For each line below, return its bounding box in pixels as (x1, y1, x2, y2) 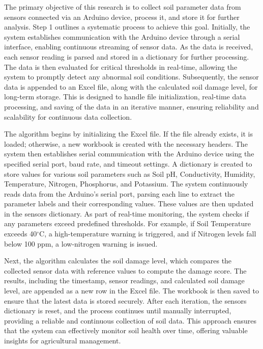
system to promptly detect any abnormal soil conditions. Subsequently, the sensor (4, 71, 259, 82)
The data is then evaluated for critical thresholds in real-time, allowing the (4, 61, 238, 72)
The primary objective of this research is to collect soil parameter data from (4, 2, 241, 12)
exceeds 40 (4, 228, 37, 239)
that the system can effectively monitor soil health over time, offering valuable (4, 325, 248, 336)
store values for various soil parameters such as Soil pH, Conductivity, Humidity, (4, 168, 255, 179)
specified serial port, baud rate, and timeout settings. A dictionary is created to (4, 158, 252, 169)
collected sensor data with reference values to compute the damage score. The (4, 265, 247, 276)
